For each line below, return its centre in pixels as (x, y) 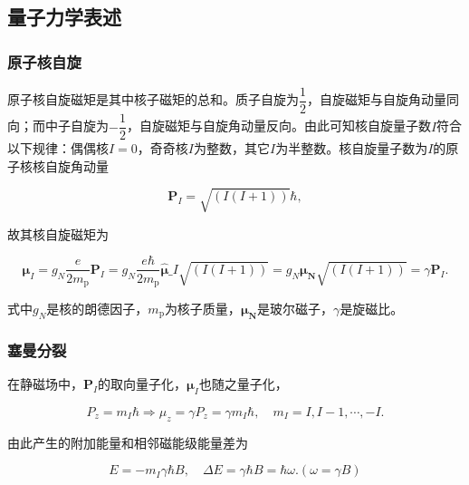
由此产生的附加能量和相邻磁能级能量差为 (128, 442)
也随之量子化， (243, 383)
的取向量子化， (143, 383)
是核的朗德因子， (97, 308)
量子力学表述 (64, 17)
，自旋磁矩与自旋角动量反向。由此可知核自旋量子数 (278, 126)
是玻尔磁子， (296, 308)
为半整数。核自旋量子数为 (352, 148)
